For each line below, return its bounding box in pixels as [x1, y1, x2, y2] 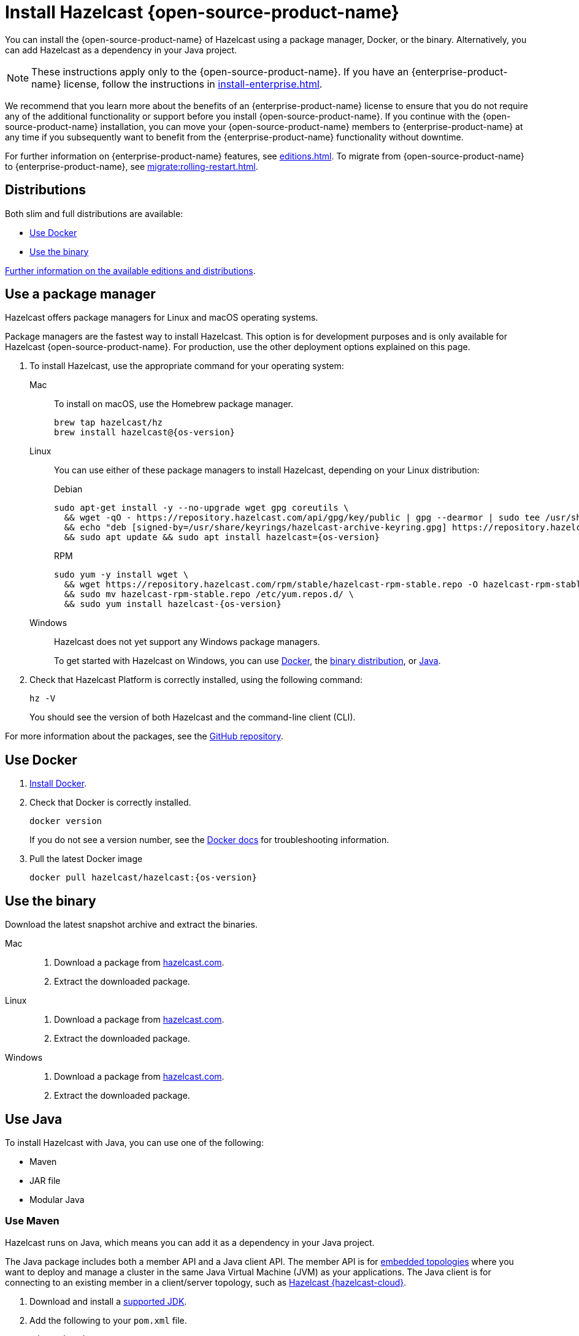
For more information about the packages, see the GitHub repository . [5, 731, 283, 742]
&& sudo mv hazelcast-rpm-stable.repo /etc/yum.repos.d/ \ [64, 589, 354, 600]
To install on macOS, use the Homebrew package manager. [54, 399, 294, 410]
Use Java [5, 1111, 63, 1127]
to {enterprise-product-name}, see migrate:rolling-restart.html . [5, 161, 258, 172]
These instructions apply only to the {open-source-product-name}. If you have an [31, 65, 409, 78]
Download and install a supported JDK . [29, 1296, 187, 1307]
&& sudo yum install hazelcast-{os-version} [64, 599, 282, 609]
